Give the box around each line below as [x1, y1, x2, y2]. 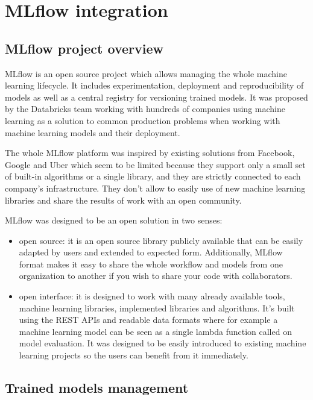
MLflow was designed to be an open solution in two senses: [5, 214, 223, 227]
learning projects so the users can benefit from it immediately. [19, 349, 248, 361]
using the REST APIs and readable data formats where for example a [19, 313, 278, 326]
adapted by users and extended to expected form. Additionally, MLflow [19, 246, 283, 258]
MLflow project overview [5, 39, 163, 57]
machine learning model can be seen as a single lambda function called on [19, 325, 292, 337]
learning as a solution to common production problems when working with [5, 114, 280, 127]
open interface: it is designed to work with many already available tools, [19, 290, 285, 302]
